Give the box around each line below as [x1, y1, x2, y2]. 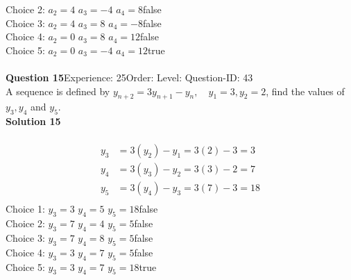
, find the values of [266, 83, 345, 98]
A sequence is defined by [6, 83, 110, 98]
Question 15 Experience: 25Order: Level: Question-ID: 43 [6, 69, 253, 84]
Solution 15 [6, 114, 61, 129]
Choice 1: [6, 201, 45, 216]
